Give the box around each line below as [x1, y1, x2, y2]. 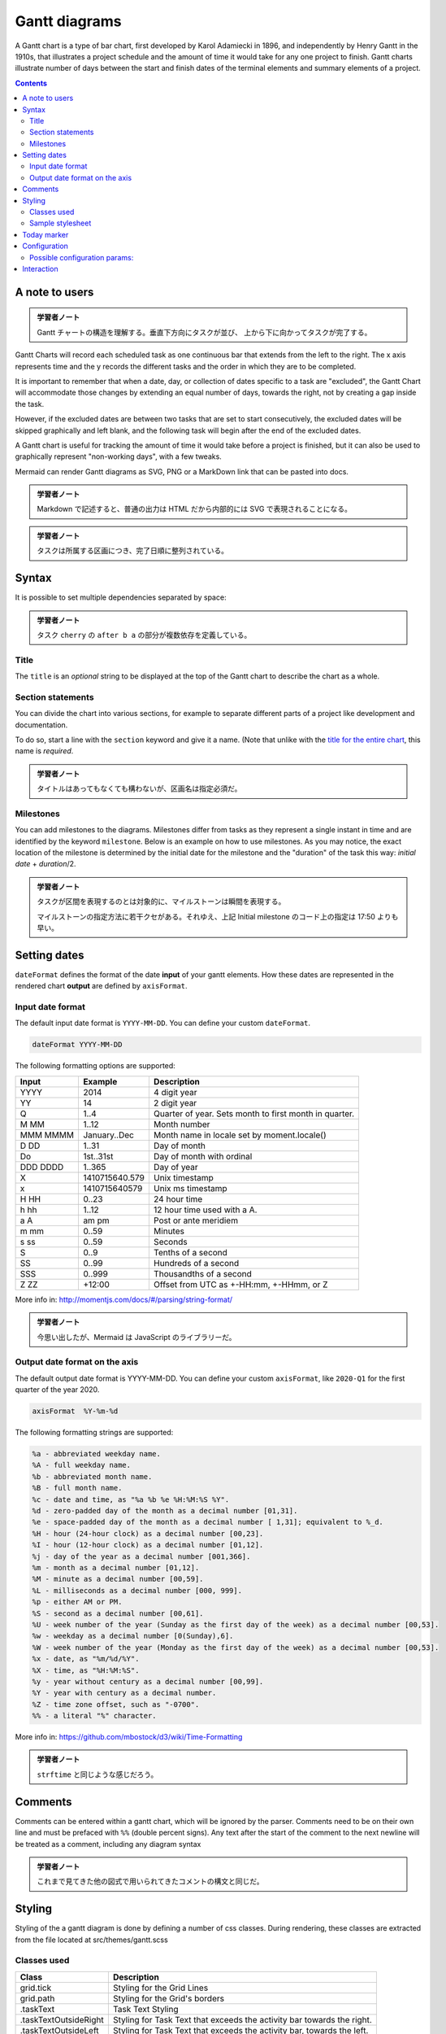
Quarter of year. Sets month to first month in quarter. [153, 1107, 355, 1119]
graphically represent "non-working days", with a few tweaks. [15, 452, 223, 461]
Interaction [22, 264, 58, 273]
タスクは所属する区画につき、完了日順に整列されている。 [37, 546, 229, 556]
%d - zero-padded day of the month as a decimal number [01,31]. [32, 1506, 298, 1516]
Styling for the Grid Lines [112, 1982, 209, 1993]
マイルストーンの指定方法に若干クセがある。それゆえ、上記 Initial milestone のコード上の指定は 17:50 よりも [37, 911, 399, 921]
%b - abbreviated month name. [32, 1472, 153, 1481]
